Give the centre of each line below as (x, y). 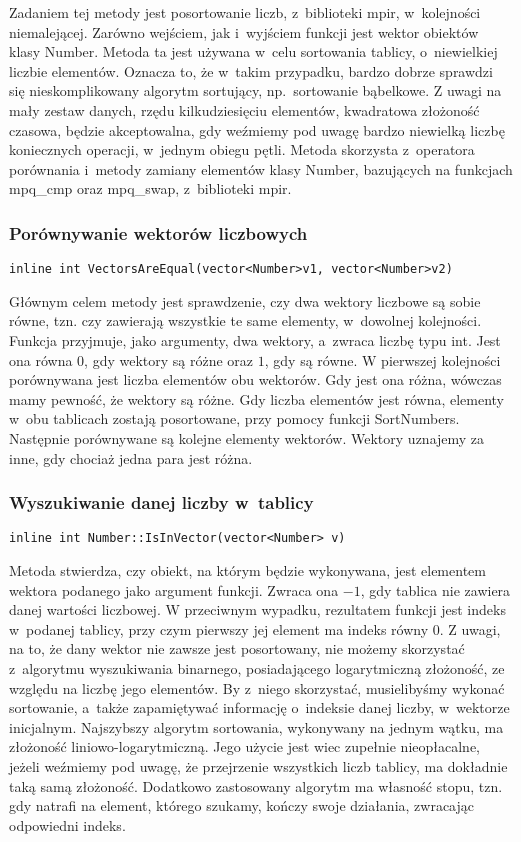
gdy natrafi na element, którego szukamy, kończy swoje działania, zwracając (242, 805)
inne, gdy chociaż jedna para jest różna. (131, 457)
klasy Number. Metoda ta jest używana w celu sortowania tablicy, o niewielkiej (253, 51)
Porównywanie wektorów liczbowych (158, 232)
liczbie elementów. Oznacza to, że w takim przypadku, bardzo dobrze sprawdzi (251, 70)
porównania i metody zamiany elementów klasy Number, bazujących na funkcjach (261, 168)
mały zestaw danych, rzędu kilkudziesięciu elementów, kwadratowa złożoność (244, 109)
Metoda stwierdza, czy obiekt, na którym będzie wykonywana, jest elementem (247, 570)
